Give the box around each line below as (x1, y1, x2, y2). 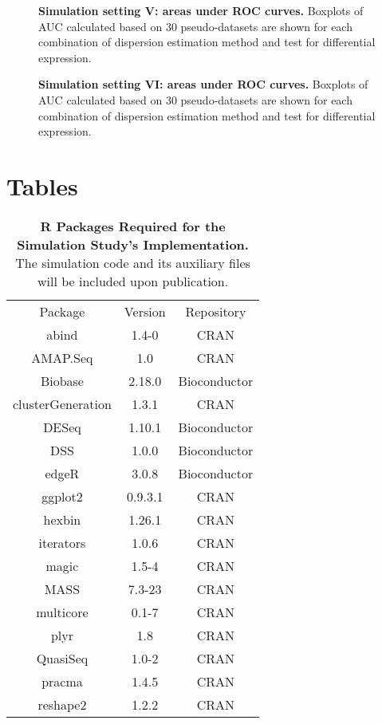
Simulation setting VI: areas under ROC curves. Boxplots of (38, 76, 368, 92)
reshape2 (37, 694, 87, 714)
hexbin (43, 510, 81, 529)
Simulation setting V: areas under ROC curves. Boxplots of (38, 2, 364, 18)
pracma (41, 671, 83, 691)
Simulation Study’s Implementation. (17, 234, 249, 254)
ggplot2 (41, 486, 83, 506)
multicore (36, 602, 89, 621)
